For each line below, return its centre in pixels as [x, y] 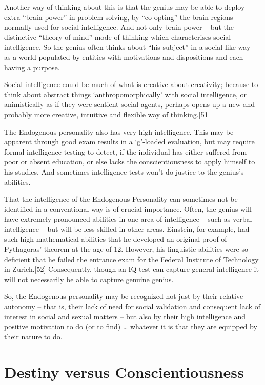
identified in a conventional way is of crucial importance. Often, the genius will [128, 209]
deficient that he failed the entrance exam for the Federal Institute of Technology [131, 259]
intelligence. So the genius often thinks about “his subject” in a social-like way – [130, 47]
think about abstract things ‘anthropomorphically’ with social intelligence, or [125, 94]
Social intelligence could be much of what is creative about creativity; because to [131, 84]
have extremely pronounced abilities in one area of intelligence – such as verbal [128, 219]
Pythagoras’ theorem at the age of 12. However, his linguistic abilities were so [126, 249]
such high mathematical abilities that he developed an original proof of [116, 239]
